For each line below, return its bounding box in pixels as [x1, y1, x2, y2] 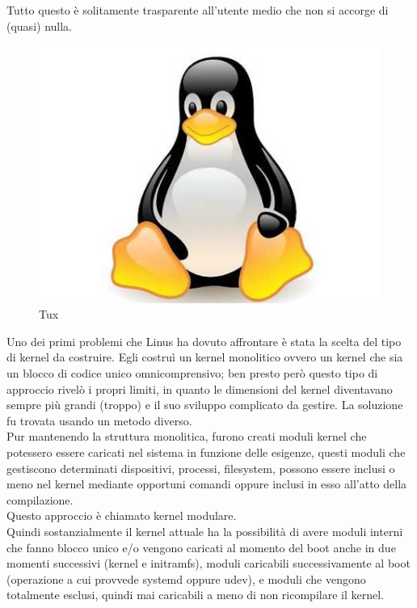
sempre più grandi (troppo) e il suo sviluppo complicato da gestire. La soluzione [6, 396, 403, 413]
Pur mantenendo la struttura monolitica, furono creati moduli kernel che [6, 428, 367, 445]
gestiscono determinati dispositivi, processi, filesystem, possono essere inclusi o [6, 459, 395, 476]
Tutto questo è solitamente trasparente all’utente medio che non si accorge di [6, 2, 389, 18]
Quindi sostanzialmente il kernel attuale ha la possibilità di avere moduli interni [6, 522, 403, 539]
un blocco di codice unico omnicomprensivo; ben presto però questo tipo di [6, 365, 378, 382]
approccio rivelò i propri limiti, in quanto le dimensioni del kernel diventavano [6, 380, 393, 397]
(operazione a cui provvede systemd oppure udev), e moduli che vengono [6, 570, 366, 587]
